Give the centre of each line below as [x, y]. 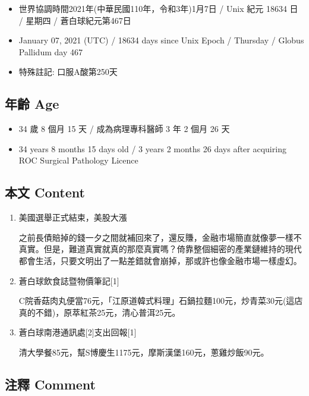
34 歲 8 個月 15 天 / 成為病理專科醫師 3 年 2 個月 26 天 [124, 129]
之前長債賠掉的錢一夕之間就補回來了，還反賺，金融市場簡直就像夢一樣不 [160, 237]
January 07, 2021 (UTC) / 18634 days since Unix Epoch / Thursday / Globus [161, 40]
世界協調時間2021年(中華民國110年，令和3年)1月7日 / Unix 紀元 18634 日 [158, 8]
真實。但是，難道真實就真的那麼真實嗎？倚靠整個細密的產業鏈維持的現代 [160, 249]
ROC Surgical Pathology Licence [78, 160]
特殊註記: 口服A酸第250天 [68, 72]
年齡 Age [32, 104]
